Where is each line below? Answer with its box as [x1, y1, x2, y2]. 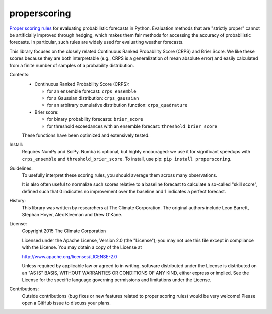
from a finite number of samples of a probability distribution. [9, 62, 134, 68]
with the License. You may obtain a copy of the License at [22, 244, 142, 250]
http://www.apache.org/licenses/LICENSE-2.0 [22, 253, 117, 259]
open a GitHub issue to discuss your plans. [22, 300, 111, 306]
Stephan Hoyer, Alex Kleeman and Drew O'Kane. [22, 211, 123, 217]
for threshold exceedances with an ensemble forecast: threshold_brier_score [47, 123, 218, 129]
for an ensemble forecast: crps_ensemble [47, 88, 137, 94]
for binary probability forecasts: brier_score [47, 116, 144, 122]
